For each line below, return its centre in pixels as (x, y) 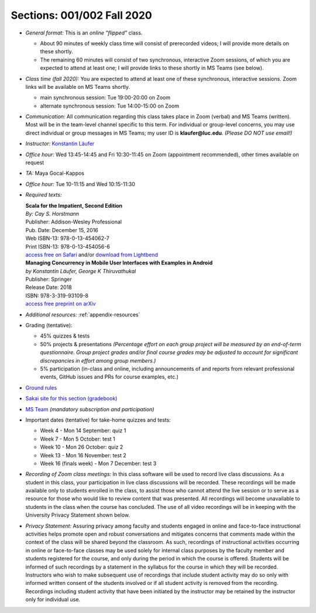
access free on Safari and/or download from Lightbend (92, 254)
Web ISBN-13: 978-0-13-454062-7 (67, 238)
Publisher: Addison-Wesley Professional (74, 222)
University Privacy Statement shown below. (78, 515)
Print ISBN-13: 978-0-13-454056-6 (68, 246)
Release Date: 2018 (49, 287)
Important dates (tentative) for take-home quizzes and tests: (98, 420)
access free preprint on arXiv (61, 304)
